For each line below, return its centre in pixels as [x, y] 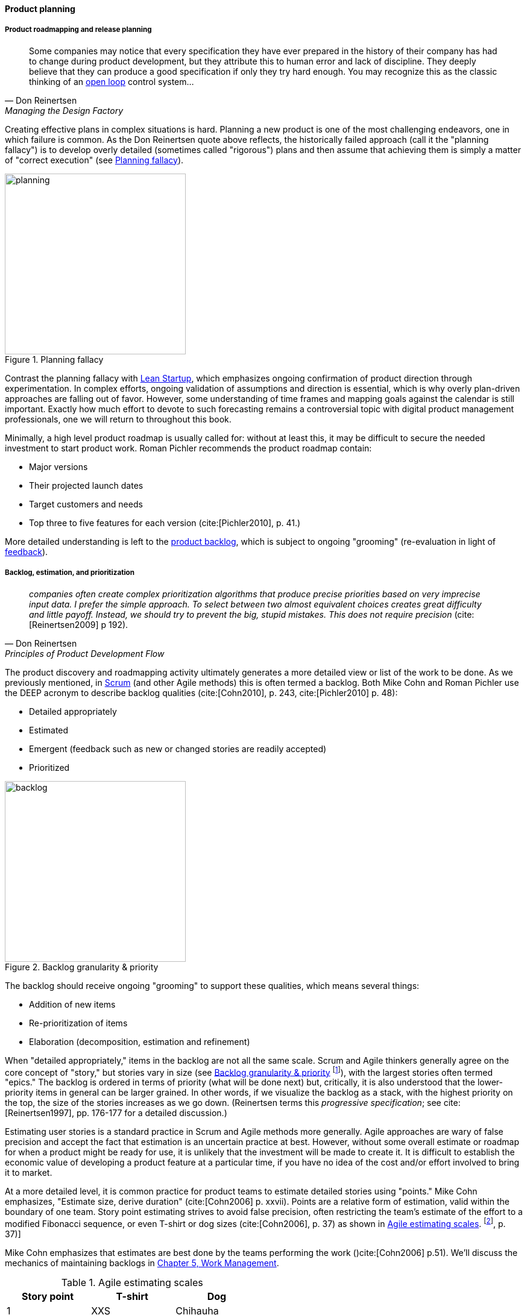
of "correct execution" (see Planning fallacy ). [94, 160]
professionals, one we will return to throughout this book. [118, 419]
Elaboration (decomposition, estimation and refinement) [140, 1041]
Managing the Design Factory [64, 110]
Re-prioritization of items [78, 1023]
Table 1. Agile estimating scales [132, 1282]
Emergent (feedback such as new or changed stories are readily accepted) [178, 749]
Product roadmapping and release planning [78, 30]
